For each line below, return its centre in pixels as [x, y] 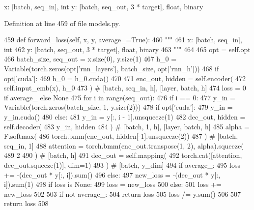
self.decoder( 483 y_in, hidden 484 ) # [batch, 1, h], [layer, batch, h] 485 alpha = [127, 126]
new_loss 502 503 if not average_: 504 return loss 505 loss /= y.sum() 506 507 [123, 194]
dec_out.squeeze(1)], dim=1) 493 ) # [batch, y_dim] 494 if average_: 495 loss [122, 165]
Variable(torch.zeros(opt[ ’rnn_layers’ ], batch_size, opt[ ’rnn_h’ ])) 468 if [112, 68]
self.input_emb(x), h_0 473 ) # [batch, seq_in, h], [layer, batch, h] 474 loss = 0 [125, 88]
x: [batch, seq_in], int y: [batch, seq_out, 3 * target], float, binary [104, 6]
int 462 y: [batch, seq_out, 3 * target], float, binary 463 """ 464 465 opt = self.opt [127, 49]
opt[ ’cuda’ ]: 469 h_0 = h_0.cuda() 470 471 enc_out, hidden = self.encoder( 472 [125, 78]
